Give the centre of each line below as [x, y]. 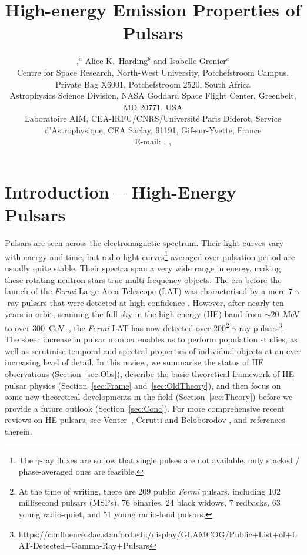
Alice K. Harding [116, 61]
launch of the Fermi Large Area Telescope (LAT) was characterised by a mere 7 [149, 291]
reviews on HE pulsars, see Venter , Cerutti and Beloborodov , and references [145, 420]
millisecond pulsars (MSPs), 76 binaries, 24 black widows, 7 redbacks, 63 [149, 502]
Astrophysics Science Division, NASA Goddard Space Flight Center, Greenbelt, [153, 95]
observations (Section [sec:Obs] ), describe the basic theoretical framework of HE [150, 374]
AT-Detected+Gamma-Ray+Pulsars [84, 545]
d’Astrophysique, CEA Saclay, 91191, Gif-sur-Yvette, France [153, 129]
